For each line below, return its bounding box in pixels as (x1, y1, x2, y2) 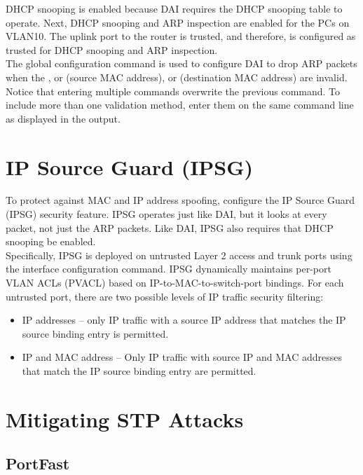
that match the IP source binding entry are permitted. (22, 364, 256, 378)
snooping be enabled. (6, 234, 96, 249)
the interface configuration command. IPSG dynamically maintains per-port (6, 261, 331, 276)
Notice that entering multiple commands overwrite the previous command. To (6, 83, 341, 98)
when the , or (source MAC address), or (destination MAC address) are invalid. (6, 69, 348, 84)
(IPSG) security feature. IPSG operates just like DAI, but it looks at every (6, 207, 327, 221)
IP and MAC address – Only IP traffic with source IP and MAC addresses (22, 350, 342, 364)
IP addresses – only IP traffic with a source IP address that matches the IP (22, 312, 346, 327)
